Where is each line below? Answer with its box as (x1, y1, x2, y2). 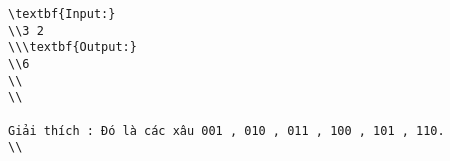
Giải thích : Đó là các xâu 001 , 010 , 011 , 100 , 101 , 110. (8, 123, 445, 138)
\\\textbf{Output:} (8, 40, 137, 55)
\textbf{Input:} (8, 7, 116, 21)
